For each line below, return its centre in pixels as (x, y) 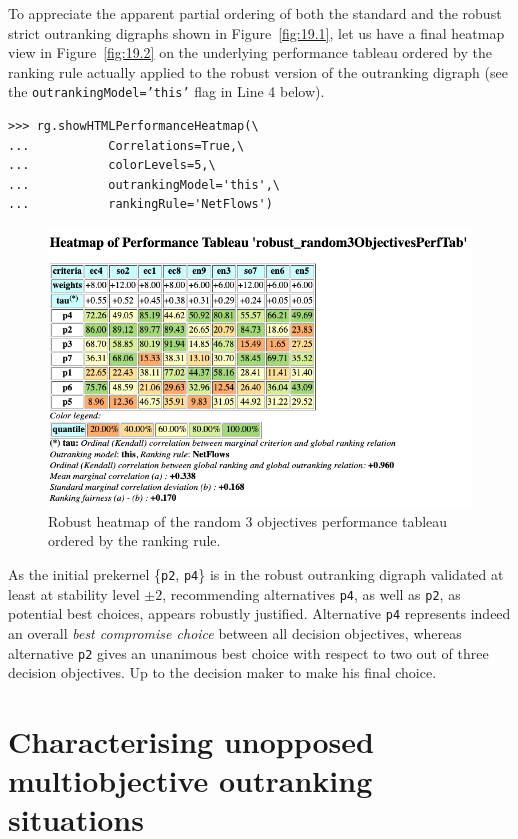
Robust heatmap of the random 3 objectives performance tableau (248, 520)
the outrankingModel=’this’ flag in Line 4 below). (166, 91)
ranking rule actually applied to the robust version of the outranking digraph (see (258, 71)
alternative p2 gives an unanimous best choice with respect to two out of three (248, 652)
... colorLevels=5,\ (112, 165)
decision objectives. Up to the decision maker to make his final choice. (222, 672)
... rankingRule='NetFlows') (140, 204)
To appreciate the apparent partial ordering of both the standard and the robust (255, 13)
